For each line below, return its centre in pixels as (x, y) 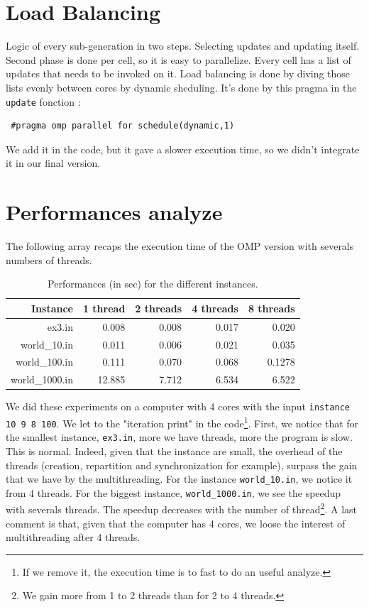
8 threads (271, 308)
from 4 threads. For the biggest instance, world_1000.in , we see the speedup (174, 492)
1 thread (104, 308)
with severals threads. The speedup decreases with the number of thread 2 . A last (181, 508)
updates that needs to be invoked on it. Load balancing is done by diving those (178, 73)
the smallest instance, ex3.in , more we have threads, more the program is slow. (179, 437)
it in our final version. (53, 163)
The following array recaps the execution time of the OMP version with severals (180, 246)
